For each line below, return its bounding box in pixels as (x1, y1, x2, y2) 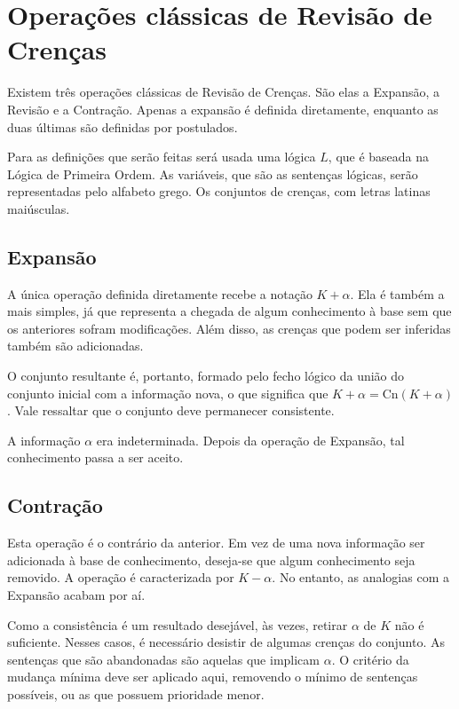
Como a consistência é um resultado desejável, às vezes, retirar (7, 615, 348, 634)
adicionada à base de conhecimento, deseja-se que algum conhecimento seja (7, 550, 415, 569)
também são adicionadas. (7, 336, 144, 355)
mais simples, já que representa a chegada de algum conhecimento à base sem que (7, 302, 452, 320)
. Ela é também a (350, 284, 445, 303)
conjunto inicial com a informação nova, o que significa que (7, 383, 328, 402)
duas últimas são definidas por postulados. (7, 117, 238, 136)
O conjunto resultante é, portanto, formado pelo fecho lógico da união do (7, 366, 405, 385)
